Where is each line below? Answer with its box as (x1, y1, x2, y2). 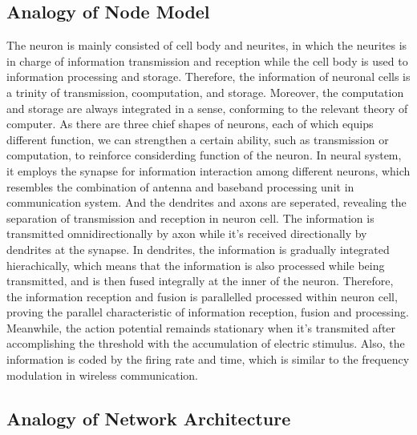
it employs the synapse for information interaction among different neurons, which (6, 162, 411, 179)
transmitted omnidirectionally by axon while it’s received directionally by (6, 225, 367, 242)
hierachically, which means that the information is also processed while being (6, 256, 385, 273)
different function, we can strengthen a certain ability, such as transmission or (6, 131, 389, 147)
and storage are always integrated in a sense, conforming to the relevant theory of (6, 99, 408, 116)
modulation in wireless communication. (6, 366, 198, 383)
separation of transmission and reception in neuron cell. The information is (6, 209, 374, 226)
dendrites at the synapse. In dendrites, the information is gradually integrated (6, 240, 390, 257)
